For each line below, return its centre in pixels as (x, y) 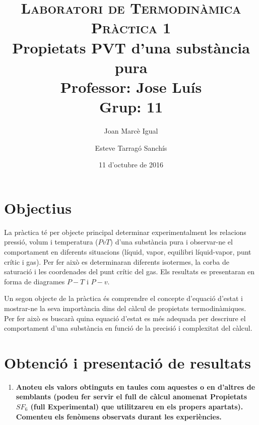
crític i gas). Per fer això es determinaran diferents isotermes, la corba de (117, 261)
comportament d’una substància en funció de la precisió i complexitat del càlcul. (128, 328)
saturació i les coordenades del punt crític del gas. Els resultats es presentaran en (129, 271)
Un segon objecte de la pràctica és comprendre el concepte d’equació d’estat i (123, 298)
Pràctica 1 (131, 27)
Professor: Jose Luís (131, 86)
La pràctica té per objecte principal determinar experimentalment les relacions (125, 232)
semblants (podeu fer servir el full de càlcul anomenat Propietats (132, 397)
